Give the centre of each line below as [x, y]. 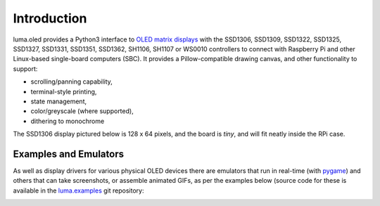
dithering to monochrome [68, 121]
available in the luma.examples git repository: [78, 191]
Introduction [50, 18]
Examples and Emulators [69, 154]
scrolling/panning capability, [71, 82]
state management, [59, 101]
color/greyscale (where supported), [82, 111]
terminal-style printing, [64, 91]
